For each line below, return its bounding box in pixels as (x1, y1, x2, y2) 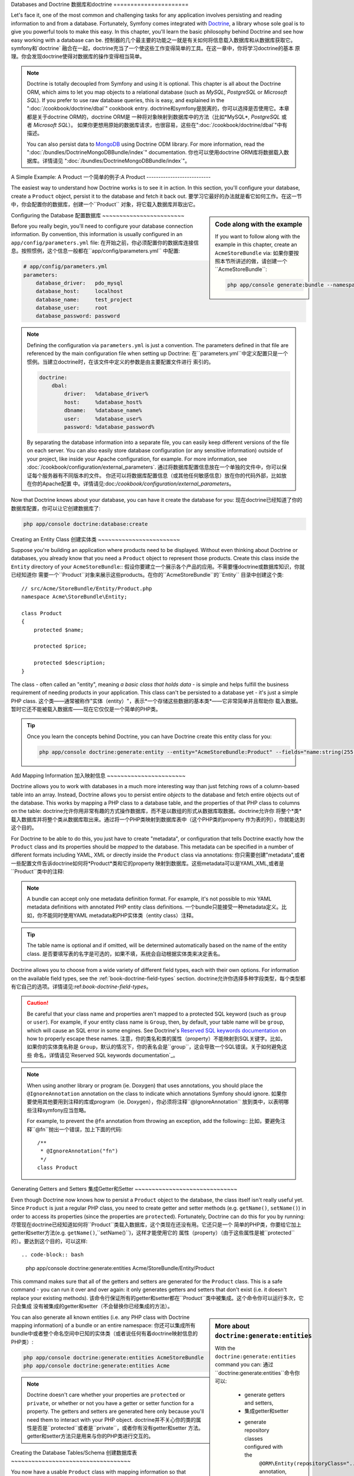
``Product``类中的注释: (11, 868, 64, 875)
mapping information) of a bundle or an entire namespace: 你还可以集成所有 (11, 1321, 196, 1328)
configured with (244, 1443, 283, 1450)
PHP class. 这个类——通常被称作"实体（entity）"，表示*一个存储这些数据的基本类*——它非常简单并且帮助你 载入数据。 (11, 697, 301, 704)
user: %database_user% (64, 415, 142, 422)
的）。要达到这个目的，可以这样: (11, 1237, 88, 1245)
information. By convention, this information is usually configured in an (11, 231, 183, 238)
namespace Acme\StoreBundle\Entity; (21, 593, 127, 600)
